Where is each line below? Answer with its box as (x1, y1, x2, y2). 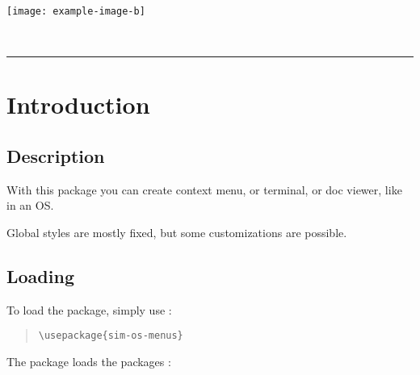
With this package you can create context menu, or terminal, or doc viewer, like (6, 181, 402, 198)
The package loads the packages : (6, 353, 171, 370)
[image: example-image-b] (6, 6, 145, 17)
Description (6, 144, 105, 169)
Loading (6, 264, 74, 288)
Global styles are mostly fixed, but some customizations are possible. (6, 224, 347, 241)
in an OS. (6, 197, 54, 214)
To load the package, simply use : (6, 301, 172, 318)
